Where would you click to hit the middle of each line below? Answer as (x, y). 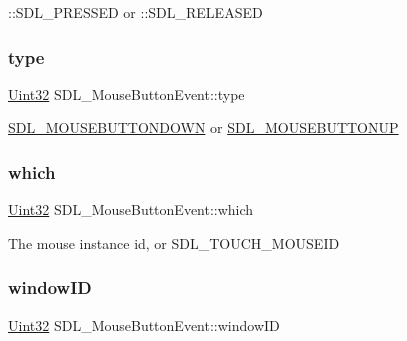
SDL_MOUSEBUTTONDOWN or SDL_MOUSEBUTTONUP (203, 127)
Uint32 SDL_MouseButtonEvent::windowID (144, 324)
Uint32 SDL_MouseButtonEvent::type (126, 93)
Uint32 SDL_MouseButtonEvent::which (131, 209)
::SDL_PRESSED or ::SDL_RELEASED (135, 12)
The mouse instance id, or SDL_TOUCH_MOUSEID (174, 242)
